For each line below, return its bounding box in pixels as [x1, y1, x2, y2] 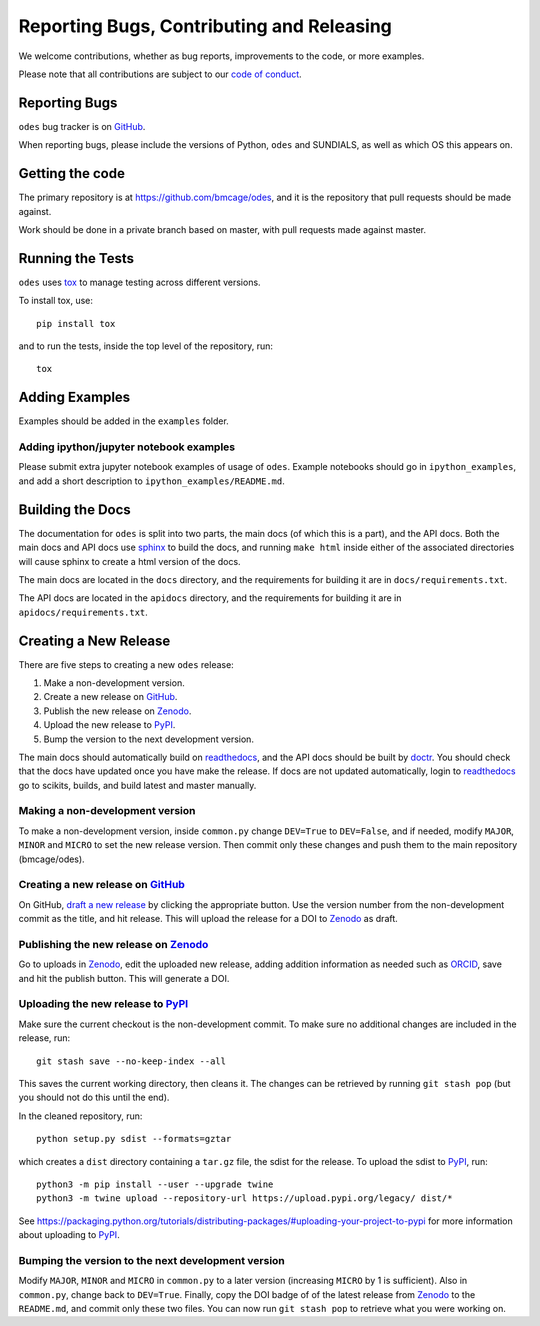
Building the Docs [18, 501, 132, 518]
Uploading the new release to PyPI [18, 997, 189, 1011]
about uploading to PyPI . [18, 1229, 120, 1241]
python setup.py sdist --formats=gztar [36, 1133, 232, 1145]
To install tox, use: [18, 295, 94, 307]
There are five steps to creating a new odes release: [18, 658, 234, 670]
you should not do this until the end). [18, 1091, 170, 1104]
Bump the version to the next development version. [43, 733, 255, 745]
